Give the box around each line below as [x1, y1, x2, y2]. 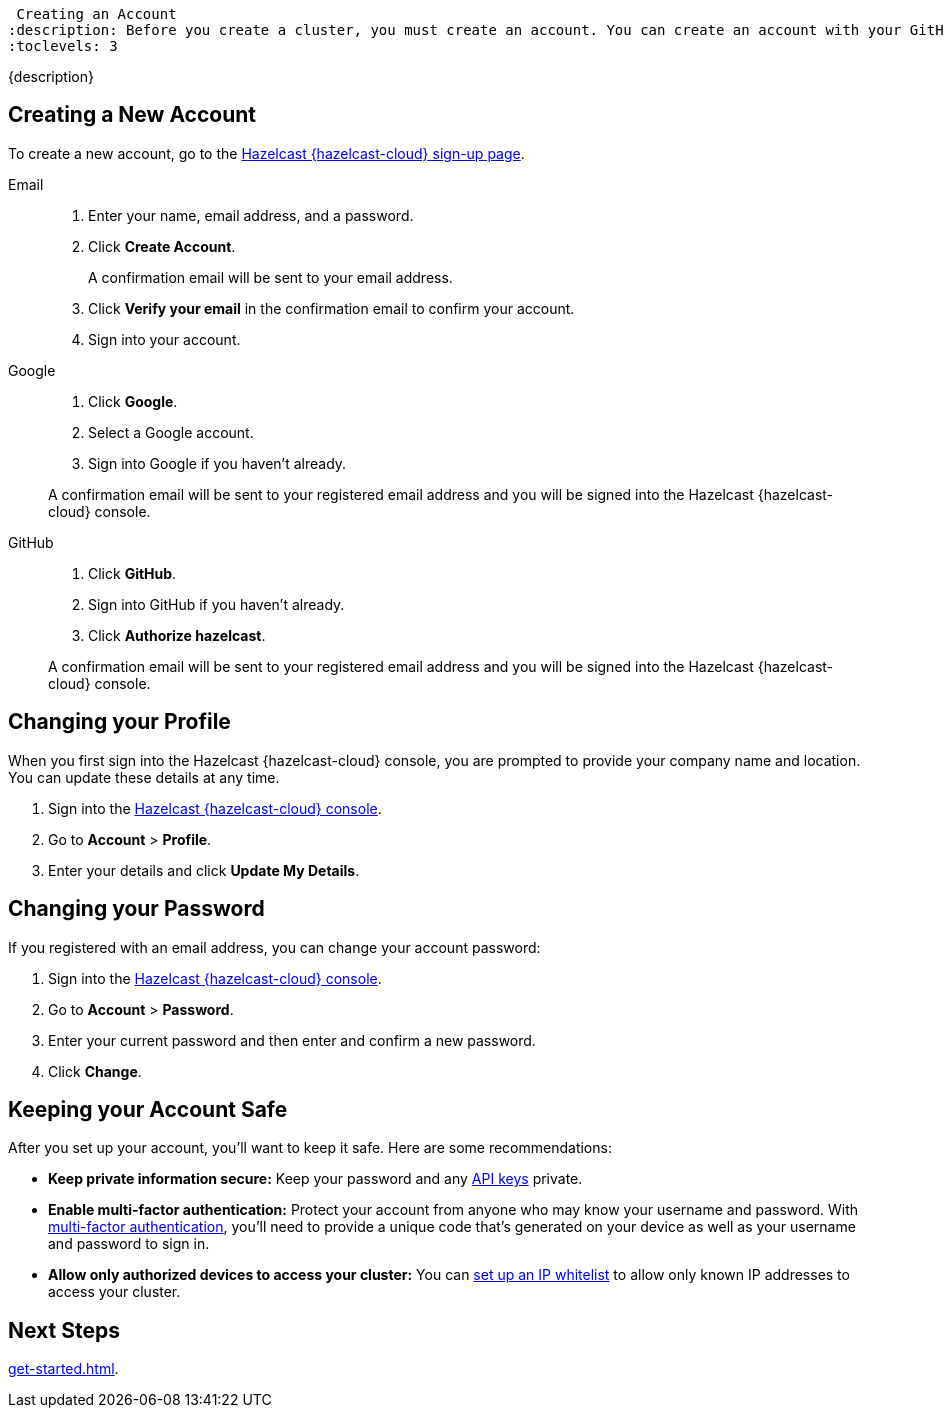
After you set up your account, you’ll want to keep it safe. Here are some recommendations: [8, 1139, 612, 1157]
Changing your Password [8, 896, 265, 922]
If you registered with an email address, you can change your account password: [8, 938, 541, 956]
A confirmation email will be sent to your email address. [88, 268, 453, 286]
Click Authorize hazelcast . [88, 626, 266, 644]
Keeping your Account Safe [8, 1096, 288, 1122]
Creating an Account [16, 6, 177, 22]
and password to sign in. [48, 1235, 210, 1253]
